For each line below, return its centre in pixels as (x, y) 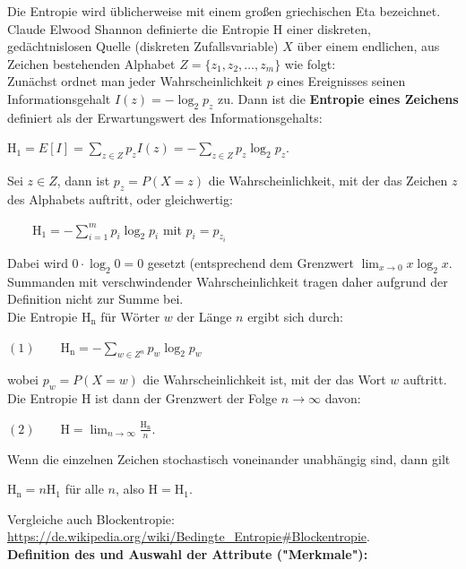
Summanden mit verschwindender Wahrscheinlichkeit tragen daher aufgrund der (228, 281)
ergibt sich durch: (295, 316)
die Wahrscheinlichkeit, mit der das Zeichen (328, 181)
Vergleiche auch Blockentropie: (91, 518)
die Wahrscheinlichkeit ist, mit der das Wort (264, 379)
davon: (343, 398)
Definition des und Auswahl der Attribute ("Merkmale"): (188, 553)
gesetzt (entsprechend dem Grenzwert (250, 262)
